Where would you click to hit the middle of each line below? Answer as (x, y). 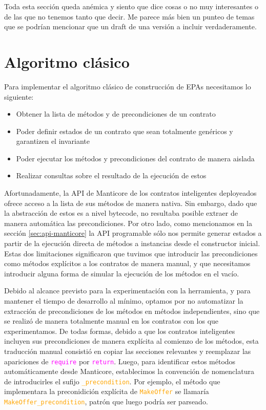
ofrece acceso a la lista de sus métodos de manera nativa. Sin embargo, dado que (131, 203)
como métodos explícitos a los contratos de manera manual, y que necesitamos (127, 263)
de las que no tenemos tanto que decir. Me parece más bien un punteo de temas (129, 16)
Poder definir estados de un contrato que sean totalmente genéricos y (125, 131)
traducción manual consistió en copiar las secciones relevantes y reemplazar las (128, 351)
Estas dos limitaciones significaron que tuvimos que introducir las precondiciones (131, 253)
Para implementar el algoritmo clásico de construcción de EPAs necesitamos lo (128, 86)
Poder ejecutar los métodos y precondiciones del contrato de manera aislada (135, 158)
